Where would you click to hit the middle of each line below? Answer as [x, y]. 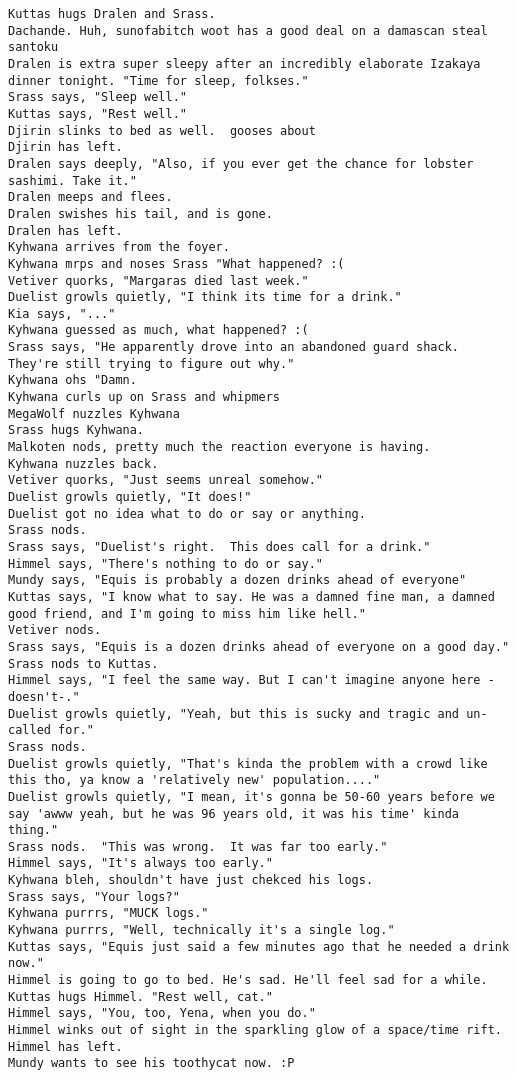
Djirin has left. [65, 147]
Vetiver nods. [55, 630]
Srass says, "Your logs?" [94, 896]
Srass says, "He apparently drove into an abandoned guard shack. [234, 347]
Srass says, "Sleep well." [97, 97]
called [29, 730]
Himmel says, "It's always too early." [140, 863]
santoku [33, 47]
